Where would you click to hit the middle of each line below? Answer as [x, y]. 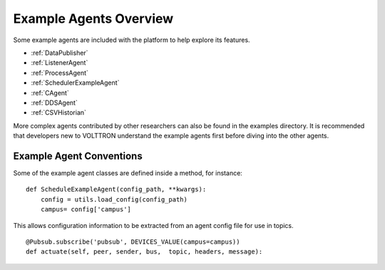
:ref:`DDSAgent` [54, 103]
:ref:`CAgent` [50, 93]
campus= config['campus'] [86, 209]
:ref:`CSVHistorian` [59, 113]
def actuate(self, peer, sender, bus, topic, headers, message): [144, 252]
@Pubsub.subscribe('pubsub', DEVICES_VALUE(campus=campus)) [133, 242]
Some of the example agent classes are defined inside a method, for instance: [128, 173]
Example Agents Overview [93, 19]
